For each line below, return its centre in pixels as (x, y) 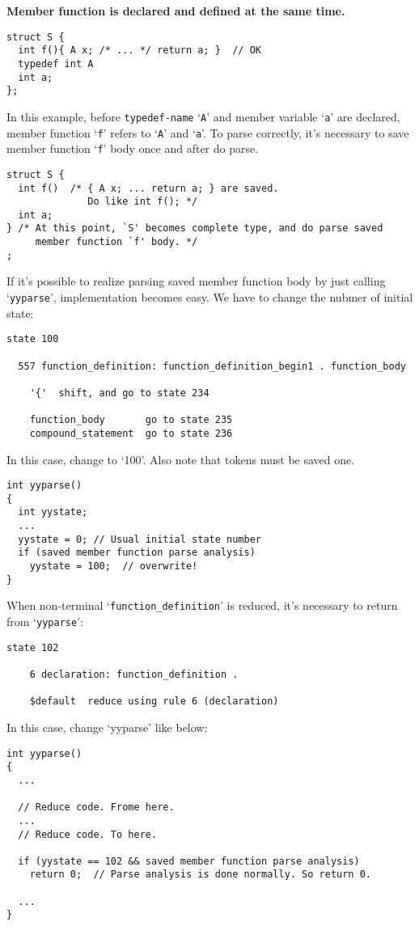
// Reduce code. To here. (88, 834)
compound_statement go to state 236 (131, 433)
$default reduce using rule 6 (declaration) (154, 702)
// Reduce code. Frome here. (96, 808)
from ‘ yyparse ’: (45, 622)
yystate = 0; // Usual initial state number (140, 539)
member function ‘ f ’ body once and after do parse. (133, 148)
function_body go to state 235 (131, 420)
